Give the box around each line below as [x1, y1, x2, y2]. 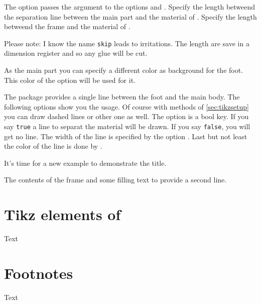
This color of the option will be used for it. [4, 74, 136, 85]
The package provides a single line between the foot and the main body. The [4, 91, 240, 102]
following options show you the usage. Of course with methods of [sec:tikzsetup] [4, 101, 249, 112]
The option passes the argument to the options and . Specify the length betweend [4, 2, 255, 12]
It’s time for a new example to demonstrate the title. [4, 157, 167, 168]
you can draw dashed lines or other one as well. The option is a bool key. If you [4, 111, 249, 122]
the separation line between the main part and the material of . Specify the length [4, 11, 257, 22]
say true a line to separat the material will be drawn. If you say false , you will [4, 121, 250, 131]
